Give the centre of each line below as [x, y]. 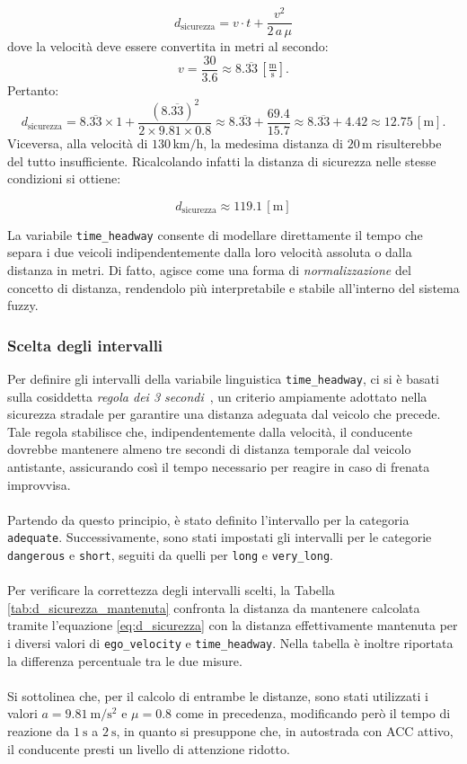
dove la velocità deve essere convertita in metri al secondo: [168, 46]
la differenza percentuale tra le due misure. [125, 660]
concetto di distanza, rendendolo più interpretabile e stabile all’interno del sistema [233, 287]
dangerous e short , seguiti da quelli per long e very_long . [170, 555]
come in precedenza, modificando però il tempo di [313, 713]
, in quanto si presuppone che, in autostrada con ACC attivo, [285, 731]
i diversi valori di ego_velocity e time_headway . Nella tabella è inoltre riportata [230, 643]
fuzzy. [23, 305]
